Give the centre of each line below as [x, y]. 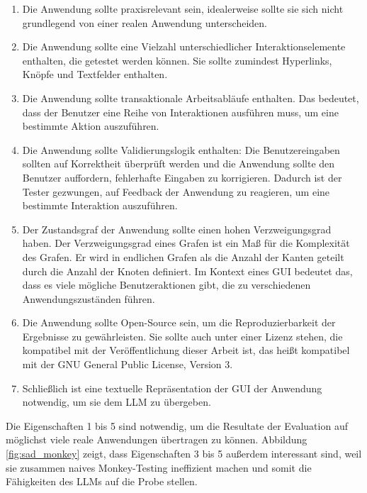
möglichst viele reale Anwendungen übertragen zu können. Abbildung [157, 439]
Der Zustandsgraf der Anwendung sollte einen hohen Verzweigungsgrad [177, 229]
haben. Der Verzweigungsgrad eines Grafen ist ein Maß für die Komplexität [186, 243]
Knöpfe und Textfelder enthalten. [95, 74]
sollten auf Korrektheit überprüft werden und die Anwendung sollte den [179, 164]
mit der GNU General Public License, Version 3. [128, 364]
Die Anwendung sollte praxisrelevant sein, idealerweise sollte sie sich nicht [183, 9]
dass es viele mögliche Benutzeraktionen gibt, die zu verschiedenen [166, 285]
